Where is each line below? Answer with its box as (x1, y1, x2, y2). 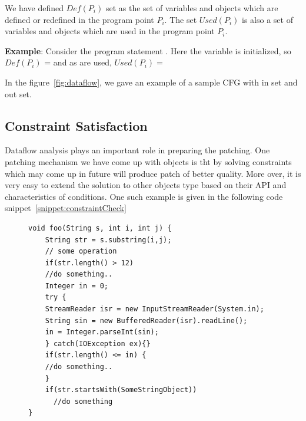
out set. (5, 87, 32, 100)
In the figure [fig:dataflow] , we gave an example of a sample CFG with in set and (5, 75, 298, 88)
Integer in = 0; (45, 281, 109, 290)
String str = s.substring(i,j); (45, 235, 172, 244)
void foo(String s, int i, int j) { (28, 223, 172, 232)
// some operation (45, 247, 117, 256)
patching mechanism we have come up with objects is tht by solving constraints (5, 155, 292, 167)
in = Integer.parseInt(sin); (45, 328, 159, 337)
